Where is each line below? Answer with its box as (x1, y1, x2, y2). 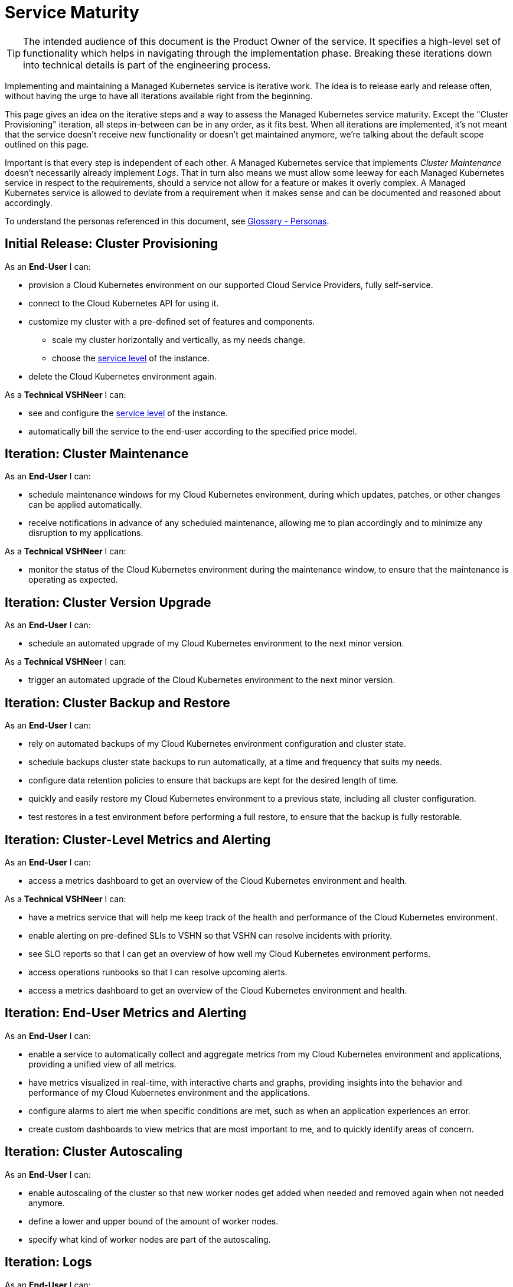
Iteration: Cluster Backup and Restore (5, 695, 230, 710)
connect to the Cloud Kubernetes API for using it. (28, 298, 219, 308)
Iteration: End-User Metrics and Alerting (5, 1005, 247, 1021)
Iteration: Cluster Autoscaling (5, 1144, 182, 1159)
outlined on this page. (5, 139, 89, 149)
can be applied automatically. (28, 499, 142, 510)
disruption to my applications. (28, 528, 143, 538)
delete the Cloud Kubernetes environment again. (28, 371, 217, 381)
